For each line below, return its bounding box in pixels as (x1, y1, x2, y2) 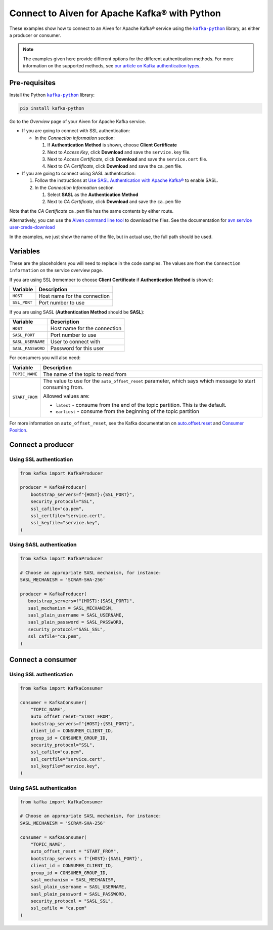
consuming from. (43, 383, 84, 391)
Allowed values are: (43, 393, 90, 400)
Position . (9, 427, 28, 433)
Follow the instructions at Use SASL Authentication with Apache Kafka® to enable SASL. (34, 177, 218, 183)
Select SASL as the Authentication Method (47, 191, 139, 198)
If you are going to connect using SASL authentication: (22, 170, 136, 176)
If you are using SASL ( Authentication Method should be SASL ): (9, 309, 145, 315)
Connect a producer (9, 440, 74, 449)
